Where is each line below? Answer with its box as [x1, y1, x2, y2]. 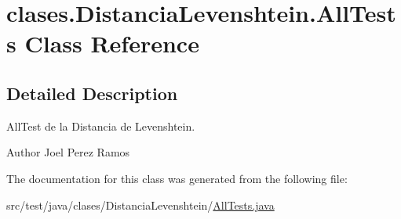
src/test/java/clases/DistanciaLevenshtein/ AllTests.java [6, 196, 275, 213]
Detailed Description [6, 81, 178, 105]
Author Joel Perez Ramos [6, 144, 130, 160]
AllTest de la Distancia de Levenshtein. [6, 117, 195, 134]
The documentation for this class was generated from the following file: [6, 170, 348, 186]
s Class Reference [6, 27, 199, 59]
